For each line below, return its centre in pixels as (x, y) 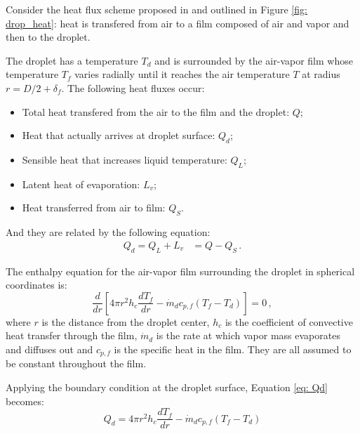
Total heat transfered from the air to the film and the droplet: (156, 111)
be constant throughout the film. (76, 363)
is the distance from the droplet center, (126, 321)
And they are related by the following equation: (108, 232)
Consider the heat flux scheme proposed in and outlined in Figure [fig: (156, 9)
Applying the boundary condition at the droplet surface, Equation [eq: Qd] (167, 387)
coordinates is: (36, 285)
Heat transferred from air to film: (94, 208)
